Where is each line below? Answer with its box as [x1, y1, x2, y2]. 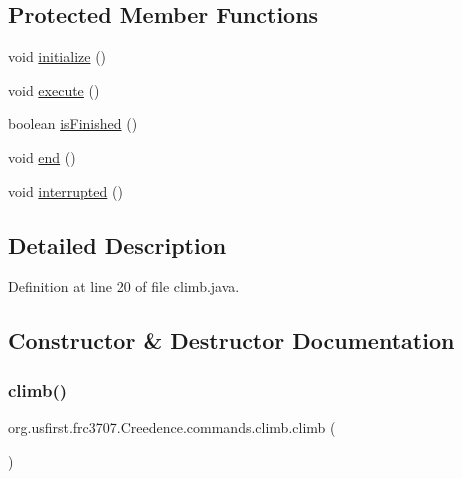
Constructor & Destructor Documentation [8, 325, 455, 356]
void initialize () [8, 46, 107, 67]
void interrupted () [8, 180, 123, 201]
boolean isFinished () [8, 113, 138, 134]
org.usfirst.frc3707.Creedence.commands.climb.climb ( [8, 416, 336, 437]
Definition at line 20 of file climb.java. [8, 276, 240, 297]
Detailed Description [8, 229, 227, 260]
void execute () [8, 79, 100, 100]
